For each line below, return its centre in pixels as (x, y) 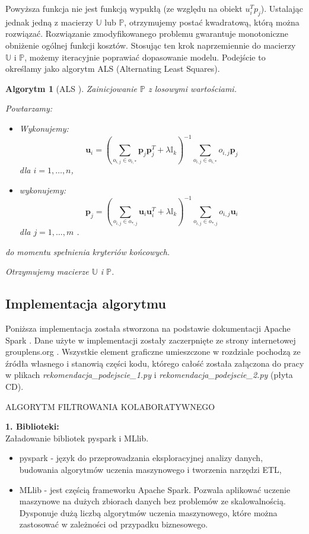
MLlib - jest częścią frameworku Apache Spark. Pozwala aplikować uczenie (155, 489)
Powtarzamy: (29, 108)
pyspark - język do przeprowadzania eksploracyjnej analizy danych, (141, 458)
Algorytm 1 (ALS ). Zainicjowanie (71, 88)
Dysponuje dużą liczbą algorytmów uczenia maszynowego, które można (148, 512)
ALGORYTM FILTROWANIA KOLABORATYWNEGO (110, 406)
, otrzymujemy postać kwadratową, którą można (212, 22)
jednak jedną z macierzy (49, 22)
